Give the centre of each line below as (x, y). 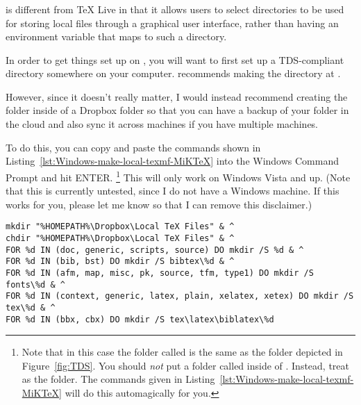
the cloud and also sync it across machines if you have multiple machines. (162, 124)
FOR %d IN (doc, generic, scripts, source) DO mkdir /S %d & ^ (155, 250)
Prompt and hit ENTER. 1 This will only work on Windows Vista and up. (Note (178, 176)
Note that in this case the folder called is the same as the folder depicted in (182, 352)
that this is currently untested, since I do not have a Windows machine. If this (173, 191)
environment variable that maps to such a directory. (116, 36)
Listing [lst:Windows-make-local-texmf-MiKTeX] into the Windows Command (173, 161)
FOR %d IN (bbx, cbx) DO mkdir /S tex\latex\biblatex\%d (140, 319)
